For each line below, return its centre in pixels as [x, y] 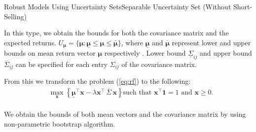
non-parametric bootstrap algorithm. [60, 123]
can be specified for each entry [61, 64]
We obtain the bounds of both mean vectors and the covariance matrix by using [125, 114]
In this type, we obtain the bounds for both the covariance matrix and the [116, 33]
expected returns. [30, 42]
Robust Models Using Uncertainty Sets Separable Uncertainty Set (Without [118, 6]
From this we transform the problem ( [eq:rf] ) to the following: [97, 81]
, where [132, 42]
